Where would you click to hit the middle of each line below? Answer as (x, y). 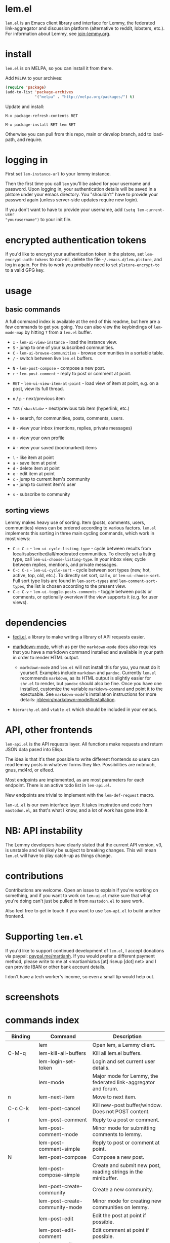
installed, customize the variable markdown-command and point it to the (91, 689)
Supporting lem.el (44, 937)
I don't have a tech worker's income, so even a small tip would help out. (80, 976)
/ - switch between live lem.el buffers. (53, 359)
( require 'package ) (26, 87)
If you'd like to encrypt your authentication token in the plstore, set (75, 254)
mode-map (14, 333)
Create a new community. (123, 1189)
